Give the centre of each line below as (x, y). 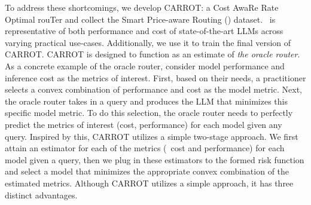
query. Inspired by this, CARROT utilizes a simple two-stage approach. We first (152, 136)
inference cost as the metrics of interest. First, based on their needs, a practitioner (155, 77)
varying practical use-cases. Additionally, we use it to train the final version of (148, 42)
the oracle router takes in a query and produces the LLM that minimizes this (146, 101)
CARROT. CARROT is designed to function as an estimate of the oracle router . (153, 54)
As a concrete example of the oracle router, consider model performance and (145, 65)
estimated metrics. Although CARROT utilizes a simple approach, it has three (149, 183)
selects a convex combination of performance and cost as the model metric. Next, (153, 89)
